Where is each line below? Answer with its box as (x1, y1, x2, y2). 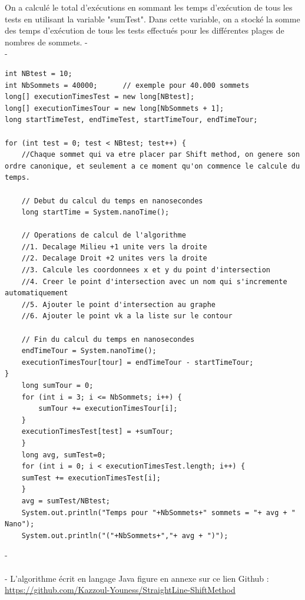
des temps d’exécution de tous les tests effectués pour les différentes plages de (5, 24, 284, 37)
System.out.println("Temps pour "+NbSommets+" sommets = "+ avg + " (21, 508, 296, 517)
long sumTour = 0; (21, 381, 94, 390)
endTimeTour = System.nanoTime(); (21, 347, 157, 355)
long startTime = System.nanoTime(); (21, 208, 170, 217)
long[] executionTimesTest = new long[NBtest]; (5, 93, 195, 101)
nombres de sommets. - (5, 35, 88, 48)
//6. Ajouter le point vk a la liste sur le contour (21, 312, 233, 321)
